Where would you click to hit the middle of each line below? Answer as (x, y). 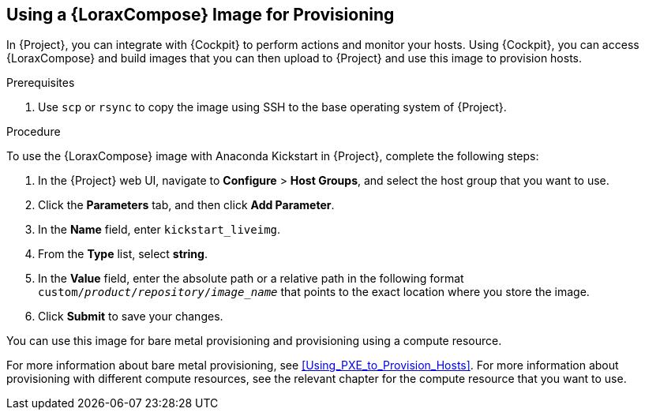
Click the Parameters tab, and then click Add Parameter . (186, 205)
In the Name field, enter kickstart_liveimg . (159, 230)
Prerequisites (41, 83)
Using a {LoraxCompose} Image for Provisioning (201, 15)
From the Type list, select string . (123, 254)
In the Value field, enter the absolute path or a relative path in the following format (251, 279)
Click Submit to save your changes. (131, 317)
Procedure (34, 132)
